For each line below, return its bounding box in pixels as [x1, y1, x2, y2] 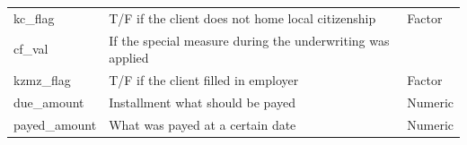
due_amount [13, 92, 84, 111]
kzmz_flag [13, 71, 71, 90]
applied [109, 48, 149, 67]
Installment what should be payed [109, 92, 296, 111]
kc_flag [13, 8, 55, 27]
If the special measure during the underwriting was [109, 30, 390, 49]
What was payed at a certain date [109, 115, 296, 133]
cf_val [13, 39, 48, 58]
